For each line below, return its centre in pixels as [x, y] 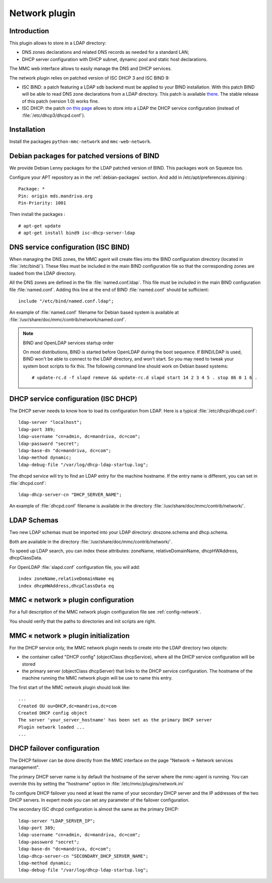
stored [28, 664]
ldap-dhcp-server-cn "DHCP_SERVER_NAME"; [70, 494]
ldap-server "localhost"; [50, 422]
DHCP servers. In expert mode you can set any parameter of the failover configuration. [99, 800]
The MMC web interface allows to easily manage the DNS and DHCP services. [91, 68]
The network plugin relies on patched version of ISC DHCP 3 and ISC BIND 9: [89, 78]
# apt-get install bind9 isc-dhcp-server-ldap [77, 233]
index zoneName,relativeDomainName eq [66, 579]
